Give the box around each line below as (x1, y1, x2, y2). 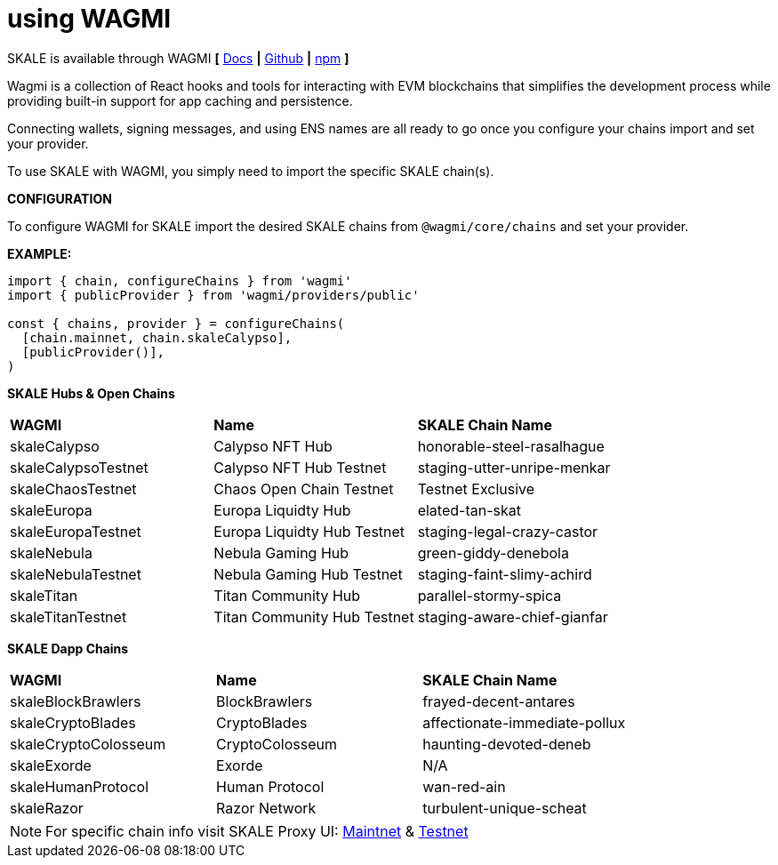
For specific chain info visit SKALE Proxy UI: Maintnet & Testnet (45, 821, 469, 840)
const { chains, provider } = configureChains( (7, 316, 345, 331)
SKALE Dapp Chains (7, 640, 129, 656)
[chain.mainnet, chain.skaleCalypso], (21, 330, 293, 345)
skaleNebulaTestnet (10, 565, 141, 583)
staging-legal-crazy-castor (417, 522, 598, 541)
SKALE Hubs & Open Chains (7, 385, 175, 401)
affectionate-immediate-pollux (422, 713, 626, 732)
